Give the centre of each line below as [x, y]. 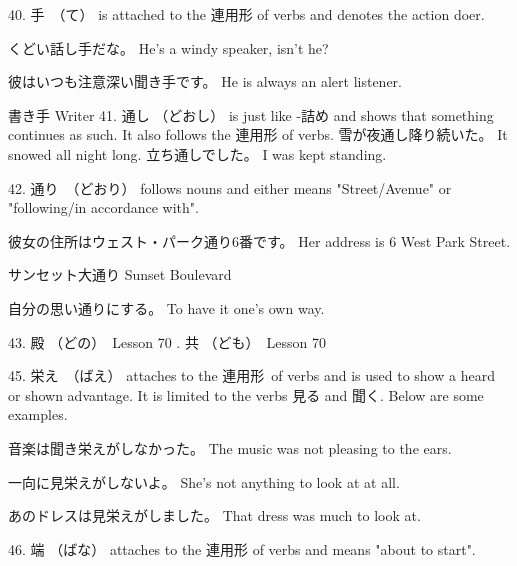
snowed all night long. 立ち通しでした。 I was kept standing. [197, 153]
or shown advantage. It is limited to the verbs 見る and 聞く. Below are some [246, 394]
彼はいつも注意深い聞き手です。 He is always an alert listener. [205, 81]
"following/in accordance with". [103, 207]
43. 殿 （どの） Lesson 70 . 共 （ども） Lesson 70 [167, 341]
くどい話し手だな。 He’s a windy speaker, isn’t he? [168, 47]
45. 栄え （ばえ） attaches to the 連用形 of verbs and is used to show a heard [251, 375]
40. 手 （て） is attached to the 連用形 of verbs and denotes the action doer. [246, 14]
